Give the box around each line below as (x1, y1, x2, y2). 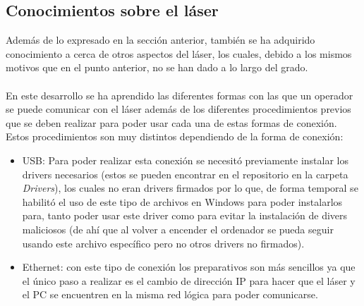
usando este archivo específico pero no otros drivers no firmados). (22, 235, 305, 250)
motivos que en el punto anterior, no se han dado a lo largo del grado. (6, 60, 308, 75)
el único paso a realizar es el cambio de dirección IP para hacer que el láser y (22, 273, 356, 288)
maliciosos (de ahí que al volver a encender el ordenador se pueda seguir (22, 221, 334, 236)
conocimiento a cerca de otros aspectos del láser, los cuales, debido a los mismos (6, 46, 352, 61)
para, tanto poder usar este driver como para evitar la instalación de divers (22, 208, 348, 223)
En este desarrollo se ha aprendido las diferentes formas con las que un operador (6, 87, 353, 102)
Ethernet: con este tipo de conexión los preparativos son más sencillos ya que (22, 259, 356, 274)
